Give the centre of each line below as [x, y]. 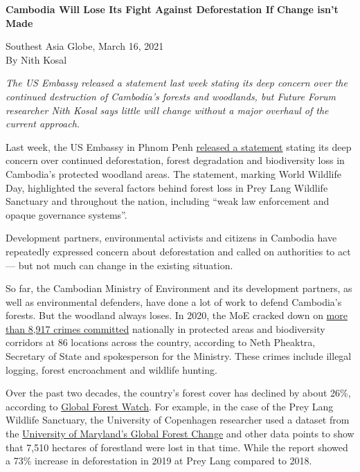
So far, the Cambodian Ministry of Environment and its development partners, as [179, 288]
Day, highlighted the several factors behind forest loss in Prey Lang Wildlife [167, 187]
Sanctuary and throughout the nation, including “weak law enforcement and [168, 201]
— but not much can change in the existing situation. [119, 265]
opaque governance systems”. [66, 214]
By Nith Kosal [36, 59]
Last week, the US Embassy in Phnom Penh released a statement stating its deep [179, 146]
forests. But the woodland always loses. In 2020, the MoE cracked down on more [177, 315]
